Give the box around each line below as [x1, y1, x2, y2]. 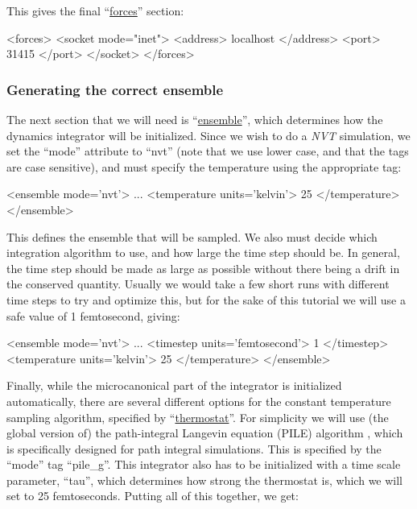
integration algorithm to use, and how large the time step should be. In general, [6, 244, 400, 261]
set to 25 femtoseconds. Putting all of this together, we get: [6, 487, 299, 504]
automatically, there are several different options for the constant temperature [6, 392, 391, 409]
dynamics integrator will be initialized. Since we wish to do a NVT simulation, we [6, 126, 411, 143]
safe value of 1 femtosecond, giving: [6, 307, 180, 324]
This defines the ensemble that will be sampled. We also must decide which [6, 228, 378, 245]
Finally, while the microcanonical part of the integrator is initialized [6, 377, 342, 394]
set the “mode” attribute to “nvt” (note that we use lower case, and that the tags [6, 143, 409, 159]
